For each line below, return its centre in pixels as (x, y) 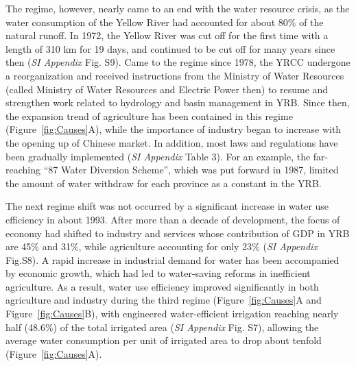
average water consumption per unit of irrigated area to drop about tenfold (164, 340)
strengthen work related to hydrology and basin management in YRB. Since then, (178, 102)
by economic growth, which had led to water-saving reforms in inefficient (158, 273)
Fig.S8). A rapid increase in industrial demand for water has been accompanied (173, 259)
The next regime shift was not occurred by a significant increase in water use (167, 206)
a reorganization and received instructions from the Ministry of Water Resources (175, 75)
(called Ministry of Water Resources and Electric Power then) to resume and (167, 89)
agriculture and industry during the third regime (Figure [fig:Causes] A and (164, 300)
